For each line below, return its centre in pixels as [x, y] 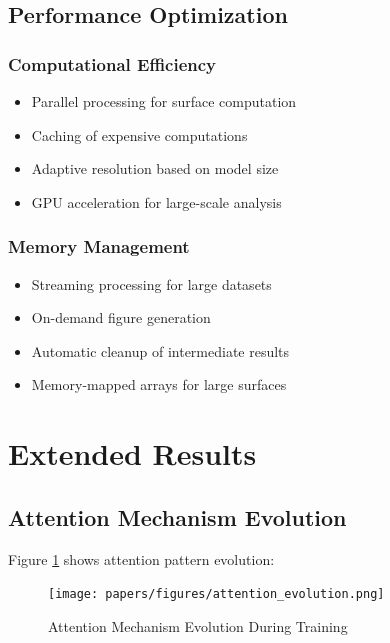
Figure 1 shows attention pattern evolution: [141, 558]
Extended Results [132, 453]
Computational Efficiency [112, 63]
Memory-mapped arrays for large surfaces [159, 384]
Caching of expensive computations [139, 134]
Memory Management [99, 246]
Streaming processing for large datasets [151, 283]
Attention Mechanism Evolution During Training [198, 625]
